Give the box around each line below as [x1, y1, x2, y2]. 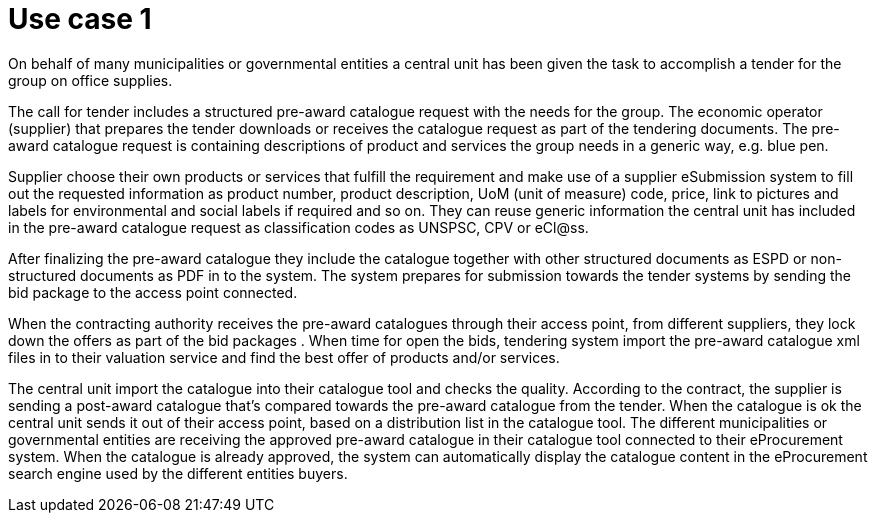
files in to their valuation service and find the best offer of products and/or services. [8, 348, 560, 366]
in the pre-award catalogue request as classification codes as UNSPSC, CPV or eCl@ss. [8, 218, 589, 236]
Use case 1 [8, 2, 152, 36]
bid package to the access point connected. [8, 283, 298, 301]
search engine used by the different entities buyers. [8, 464, 348, 482]
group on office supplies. [8, 71, 173, 89]
